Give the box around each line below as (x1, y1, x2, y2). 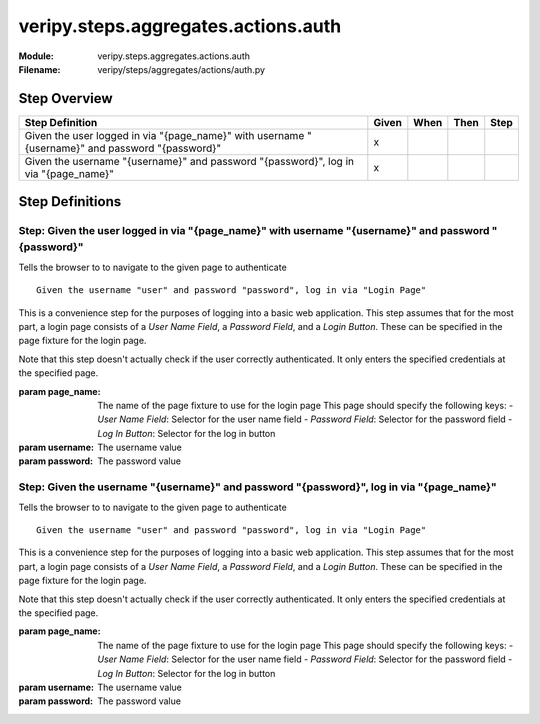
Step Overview (18, 90, 114, 107)
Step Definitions (18, 193, 122, 210)
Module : (18, 50, 54, 62)
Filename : (18, 63, 61, 75)
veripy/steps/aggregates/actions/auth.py (97, 63, 265, 75)
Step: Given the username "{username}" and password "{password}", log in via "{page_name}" (18, 480, 497, 494)
